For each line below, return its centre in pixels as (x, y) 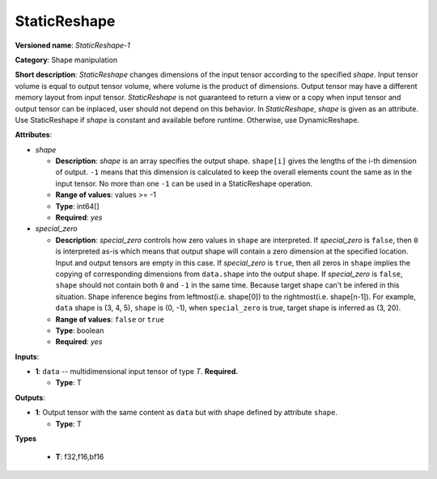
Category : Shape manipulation (66, 60)
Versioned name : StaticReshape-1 (72, 45)
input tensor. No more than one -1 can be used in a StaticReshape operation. (184, 183)
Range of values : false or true (110, 319)
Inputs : (27, 356)
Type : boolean (80, 330)
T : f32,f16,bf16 (80, 457)
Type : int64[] (78, 206)
